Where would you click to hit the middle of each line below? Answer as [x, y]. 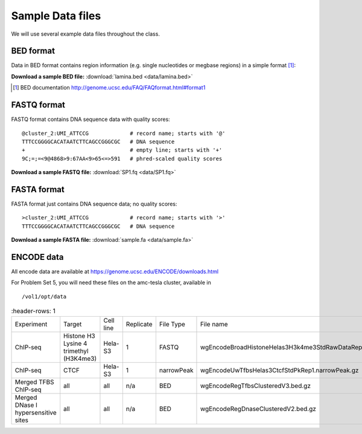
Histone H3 [80, 335]
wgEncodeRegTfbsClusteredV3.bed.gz [255, 386]
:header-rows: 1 [33, 311]
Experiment [31, 324]
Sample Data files [56, 16]
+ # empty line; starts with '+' [122, 150]
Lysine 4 [75, 343]
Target [73, 324]
